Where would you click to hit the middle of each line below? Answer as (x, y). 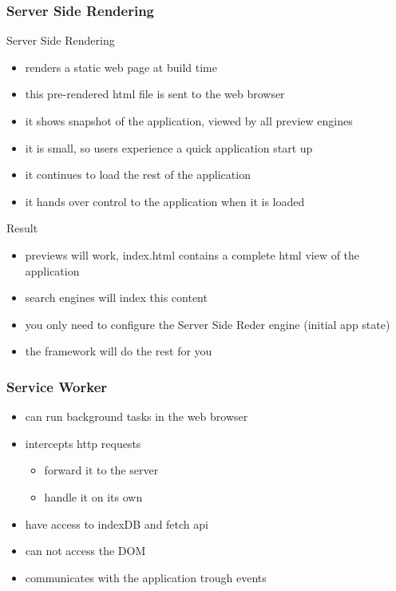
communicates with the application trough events (146, 577)
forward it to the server (101, 470)
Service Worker (57, 386)
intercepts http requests (83, 443)
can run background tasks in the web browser (137, 416)
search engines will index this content (116, 297)
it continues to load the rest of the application (138, 175)
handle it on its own (93, 496)
